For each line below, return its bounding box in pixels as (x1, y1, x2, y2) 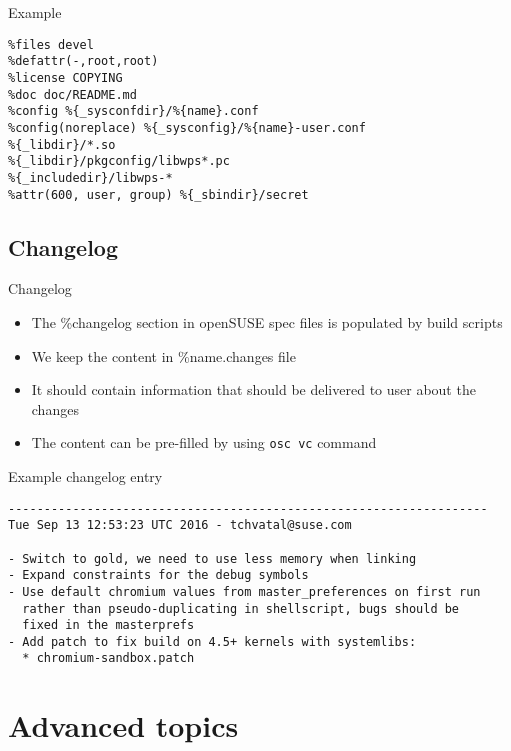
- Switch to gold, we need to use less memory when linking (8, 551, 417, 566)
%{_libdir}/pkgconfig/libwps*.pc (8, 154, 230, 169)
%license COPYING (8, 70, 123, 85)
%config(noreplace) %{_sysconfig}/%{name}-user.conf (8, 120, 366, 135)
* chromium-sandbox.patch (22, 651, 195, 666)
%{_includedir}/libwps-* (8, 170, 173, 185)
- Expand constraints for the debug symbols (8, 568, 309, 583)
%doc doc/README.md (8, 87, 137, 102)
